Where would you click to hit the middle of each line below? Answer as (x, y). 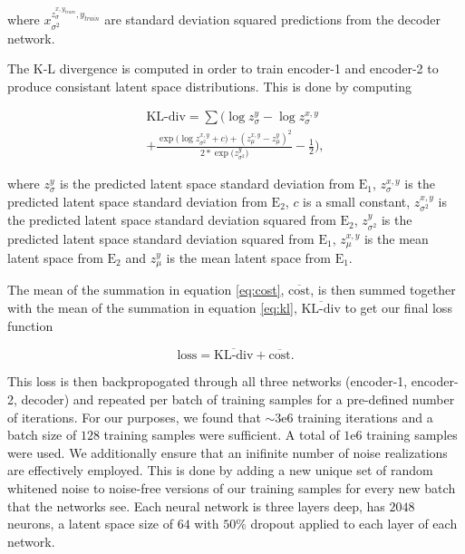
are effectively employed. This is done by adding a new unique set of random (220, 470)
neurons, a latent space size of (91, 524)
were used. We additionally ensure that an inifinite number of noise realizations (228, 452)
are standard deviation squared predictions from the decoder (272, 19)
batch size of (42, 435)
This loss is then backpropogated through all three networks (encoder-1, (208, 381)
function (30, 325)
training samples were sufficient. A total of (222, 435)
